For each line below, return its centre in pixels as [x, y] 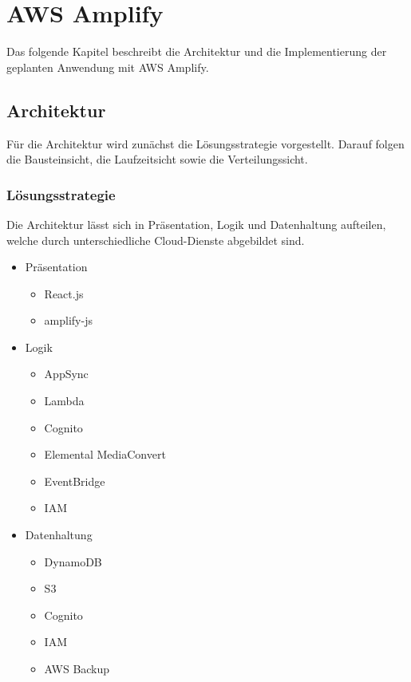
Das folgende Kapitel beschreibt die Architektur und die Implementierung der [197, 51]
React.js [64, 293]
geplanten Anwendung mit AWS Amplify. [108, 67]
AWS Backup [77, 669]
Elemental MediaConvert [105, 454]
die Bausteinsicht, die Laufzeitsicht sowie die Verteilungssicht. [157, 159]
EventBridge [75, 481]
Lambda [64, 401]
